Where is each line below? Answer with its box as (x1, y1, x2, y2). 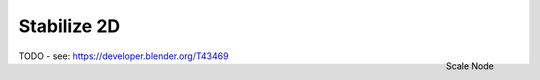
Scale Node (445, 60, 494, 72)
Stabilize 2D (18, 15, 121, 37)
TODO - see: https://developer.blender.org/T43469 (18, 50, 229, 62)
